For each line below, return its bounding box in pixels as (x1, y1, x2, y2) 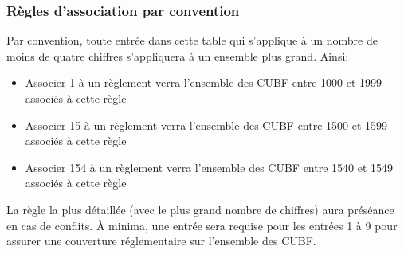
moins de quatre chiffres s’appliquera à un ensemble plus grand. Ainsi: (6, 47, 349, 64)
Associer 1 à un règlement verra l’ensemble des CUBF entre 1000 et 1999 (25, 74, 382, 91)
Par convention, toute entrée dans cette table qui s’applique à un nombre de (6, 32, 378, 49)
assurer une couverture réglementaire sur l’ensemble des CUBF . (6, 233, 316, 249)
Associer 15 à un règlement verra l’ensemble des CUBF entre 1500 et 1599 (25, 116, 388, 133)
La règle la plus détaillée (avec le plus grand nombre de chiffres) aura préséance (6, 201, 394, 217)
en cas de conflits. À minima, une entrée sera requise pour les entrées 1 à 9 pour (6, 217, 398, 233)
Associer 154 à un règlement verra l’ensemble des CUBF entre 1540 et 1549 (25, 158, 394, 175)
